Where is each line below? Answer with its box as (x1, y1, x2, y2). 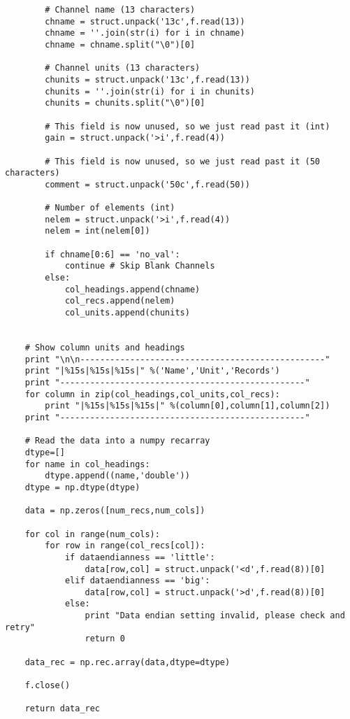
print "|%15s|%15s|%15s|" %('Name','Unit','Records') (24, 366, 280, 376)
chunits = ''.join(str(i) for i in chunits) (45, 86, 255, 97)
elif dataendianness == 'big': (64, 576, 210, 586)
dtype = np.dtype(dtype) (24, 482, 140, 492)
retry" (5, 622, 35, 632)
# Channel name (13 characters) (45, 5, 196, 15)
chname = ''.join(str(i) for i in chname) (45, 28, 245, 38)
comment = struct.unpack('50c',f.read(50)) (45, 179, 250, 190)
